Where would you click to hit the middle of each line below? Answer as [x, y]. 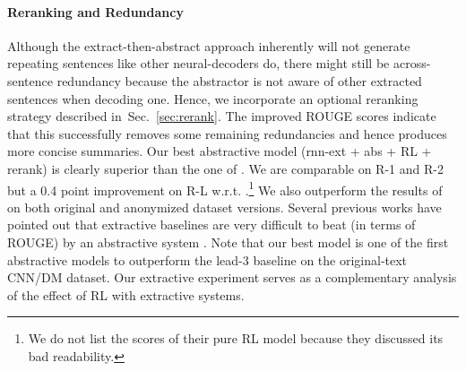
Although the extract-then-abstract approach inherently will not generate [209, 45]
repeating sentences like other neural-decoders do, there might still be [198, 63]
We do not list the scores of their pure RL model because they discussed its [236, 338]
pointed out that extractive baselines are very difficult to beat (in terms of [211, 224]
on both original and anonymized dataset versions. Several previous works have [224, 207]
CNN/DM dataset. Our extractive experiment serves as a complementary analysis [232, 277]
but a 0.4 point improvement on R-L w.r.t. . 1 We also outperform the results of [225, 188]
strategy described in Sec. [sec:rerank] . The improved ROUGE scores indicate [222, 116]
